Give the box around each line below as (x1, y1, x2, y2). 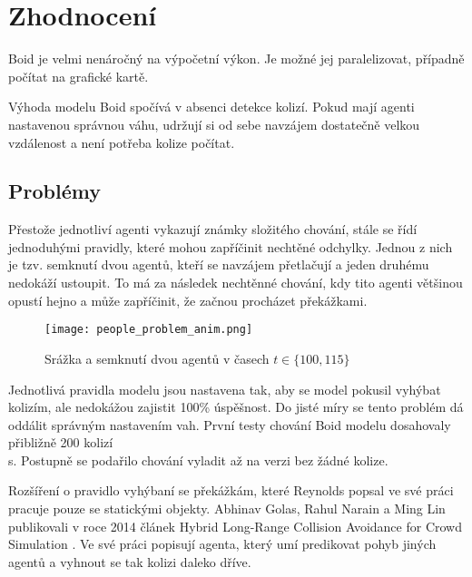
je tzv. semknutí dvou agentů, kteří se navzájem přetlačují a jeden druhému (8, 255, 429, 274)
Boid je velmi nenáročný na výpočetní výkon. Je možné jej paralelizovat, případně (8, 49, 465, 68)
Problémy (8, 177, 101, 205)
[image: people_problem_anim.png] (44, 323, 253, 337)
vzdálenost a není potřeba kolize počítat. (8, 132, 235, 152)
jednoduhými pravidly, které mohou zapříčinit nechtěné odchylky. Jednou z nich (8, 237, 453, 256)
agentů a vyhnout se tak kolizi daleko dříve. (8, 552, 251, 571)
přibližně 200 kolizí (8, 433, 113, 452)
